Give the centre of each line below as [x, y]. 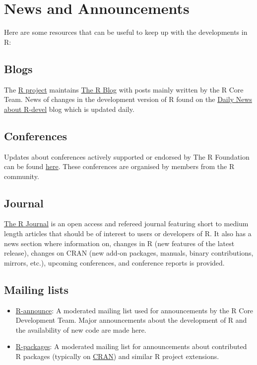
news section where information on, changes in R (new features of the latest [119, 243]
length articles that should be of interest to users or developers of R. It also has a [128, 233]
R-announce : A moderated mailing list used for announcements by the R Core [134, 310]
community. [22, 176]
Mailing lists [36, 289]
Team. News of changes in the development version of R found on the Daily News [128, 99]
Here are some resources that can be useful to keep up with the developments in [126, 32]
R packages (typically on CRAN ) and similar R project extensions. [117, 356]
